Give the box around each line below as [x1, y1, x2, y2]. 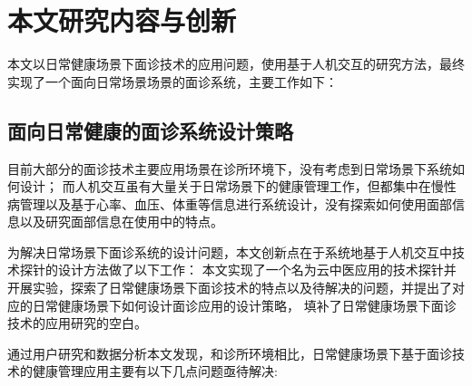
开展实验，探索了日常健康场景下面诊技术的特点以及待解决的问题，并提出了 [7, 278, 452, 297]
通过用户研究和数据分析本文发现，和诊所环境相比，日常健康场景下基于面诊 [7, 343, 452, 362]
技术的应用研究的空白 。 [7, 314, 147, 333]
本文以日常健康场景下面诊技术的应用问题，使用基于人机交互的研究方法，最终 [7, 54, 465, 73]
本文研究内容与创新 [7, 2, 237, 39]
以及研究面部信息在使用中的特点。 [19, 212, 223, 231]
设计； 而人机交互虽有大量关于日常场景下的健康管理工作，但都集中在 [19, 177, 431, 196]
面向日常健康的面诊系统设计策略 [7, 116, 293, 144]
